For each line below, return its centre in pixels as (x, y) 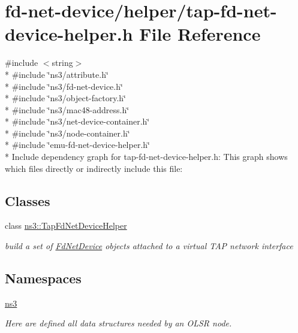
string (62, 63)
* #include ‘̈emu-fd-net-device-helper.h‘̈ (77, 145)
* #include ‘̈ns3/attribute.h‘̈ (57, 74)
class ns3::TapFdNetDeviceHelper (66, 225)
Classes (28, 200)
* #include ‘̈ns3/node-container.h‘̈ (67, 133)
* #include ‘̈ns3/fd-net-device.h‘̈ (64, 86)
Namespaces (43, 278)
